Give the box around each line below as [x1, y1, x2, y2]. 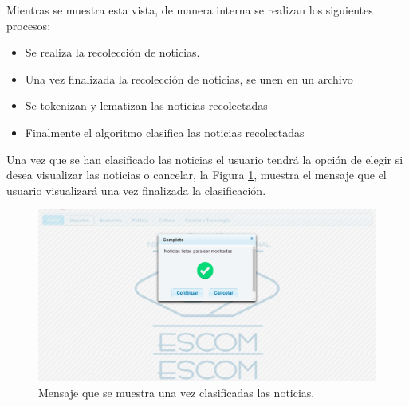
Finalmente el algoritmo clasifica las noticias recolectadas [25, 123, 305, 140]
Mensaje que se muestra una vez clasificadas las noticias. [38, 384, 315, 400]
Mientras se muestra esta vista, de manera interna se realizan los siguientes [6, 2, 373, 18]
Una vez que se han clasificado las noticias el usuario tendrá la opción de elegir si [6, 150, 403, 167]
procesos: [6, 17, 51, 33]
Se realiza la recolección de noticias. [25, 44, 200, 61]
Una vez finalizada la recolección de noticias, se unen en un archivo [25, 70, 353, 87]
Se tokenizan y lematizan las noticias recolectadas [25, 97, 268, 114]
